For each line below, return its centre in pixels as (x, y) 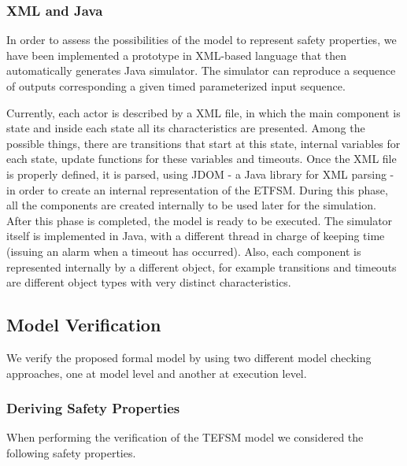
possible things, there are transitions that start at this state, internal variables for (203, 143)
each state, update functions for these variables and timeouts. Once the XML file (202, 159)
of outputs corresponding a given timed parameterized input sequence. (176, 86)
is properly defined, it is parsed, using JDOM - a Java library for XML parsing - (200, 174)
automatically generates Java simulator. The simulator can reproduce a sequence (201, 70)
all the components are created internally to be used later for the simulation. (191, 205)
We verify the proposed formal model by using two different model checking (189, 357)
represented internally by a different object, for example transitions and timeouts (202, 266)
